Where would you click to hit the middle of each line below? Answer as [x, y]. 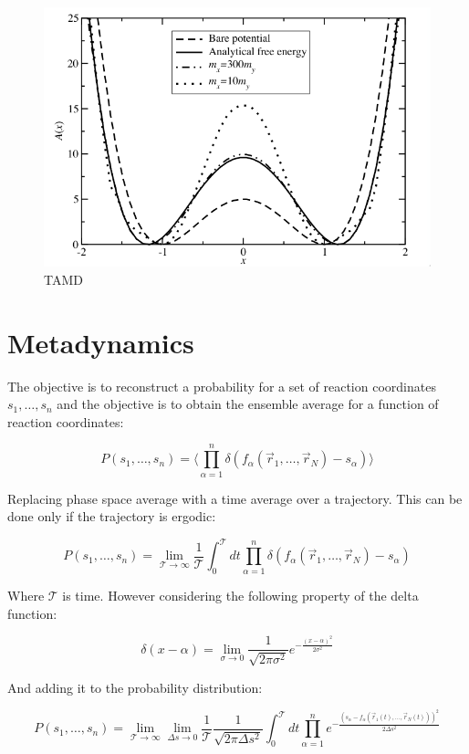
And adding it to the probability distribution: [135, 687]
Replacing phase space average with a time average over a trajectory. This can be [235, 498]
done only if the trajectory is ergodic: [112, 516]
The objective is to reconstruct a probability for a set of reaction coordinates [222, 386]
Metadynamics [101, 342]
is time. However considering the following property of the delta [240, 595]
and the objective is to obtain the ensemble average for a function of [248, 404]
